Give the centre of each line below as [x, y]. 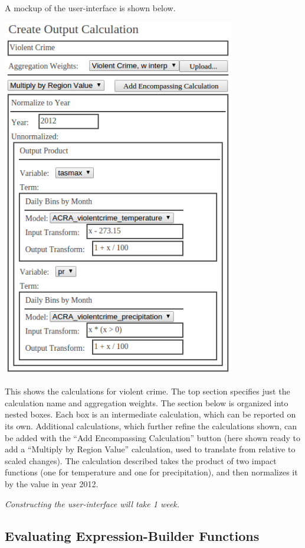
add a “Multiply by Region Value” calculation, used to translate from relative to [150, 449]
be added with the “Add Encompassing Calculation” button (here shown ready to [153, 437]
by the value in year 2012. [52, 483]
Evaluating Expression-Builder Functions [132, 535]
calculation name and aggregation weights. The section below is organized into [147, 402]
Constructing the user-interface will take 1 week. [92, 503]
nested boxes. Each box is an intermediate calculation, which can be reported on [150, 414]
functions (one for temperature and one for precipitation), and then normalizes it [151, 472]
